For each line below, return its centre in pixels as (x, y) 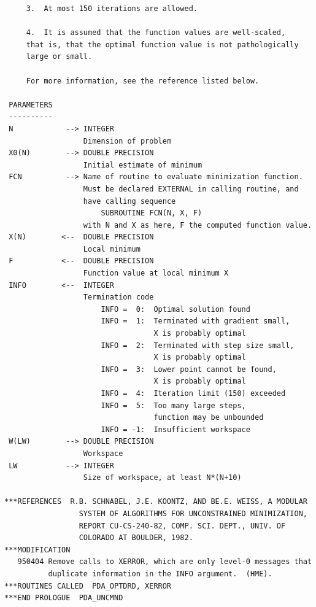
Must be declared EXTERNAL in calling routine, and (191, 189)
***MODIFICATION (37, 550)
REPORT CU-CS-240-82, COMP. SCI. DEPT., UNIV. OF (182, 526)
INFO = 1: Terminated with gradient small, (195, 321)
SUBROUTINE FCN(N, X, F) (152, 213)
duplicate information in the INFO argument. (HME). (160, 574)
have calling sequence (129, 201)
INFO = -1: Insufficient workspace (175, 429)
